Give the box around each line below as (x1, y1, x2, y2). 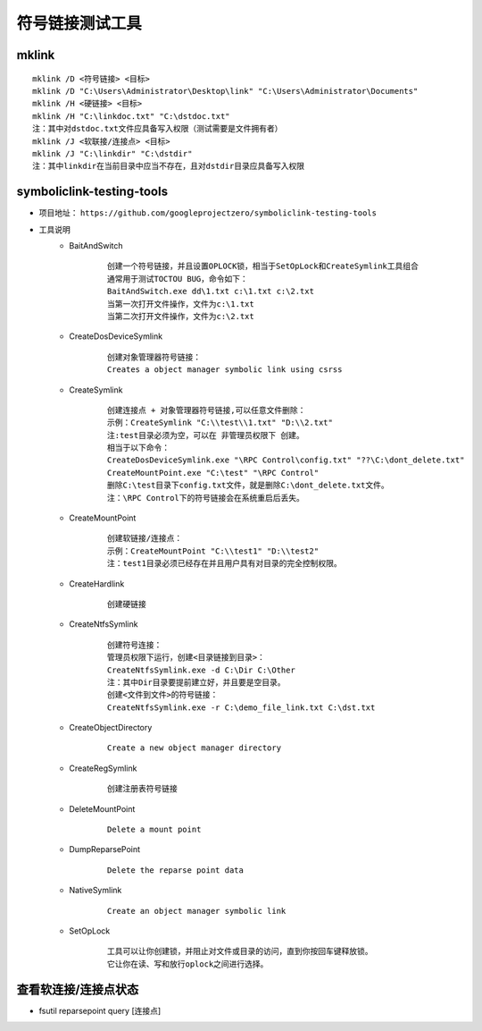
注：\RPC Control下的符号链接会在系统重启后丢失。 (107, 493, 305, 503)
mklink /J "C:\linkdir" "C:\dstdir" (32, 148, 193, 158)
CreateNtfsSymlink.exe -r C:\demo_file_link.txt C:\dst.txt (107, 702, 376, 713)
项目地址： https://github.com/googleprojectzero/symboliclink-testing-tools (38, 207, 377, 218)
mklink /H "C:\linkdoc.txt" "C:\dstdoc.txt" (32, 111, 231, 121)
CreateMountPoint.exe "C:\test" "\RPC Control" (107, 468, 320, 477)
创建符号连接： (107, 639, 162, 650)
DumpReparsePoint (69, 844, 141, 855)
